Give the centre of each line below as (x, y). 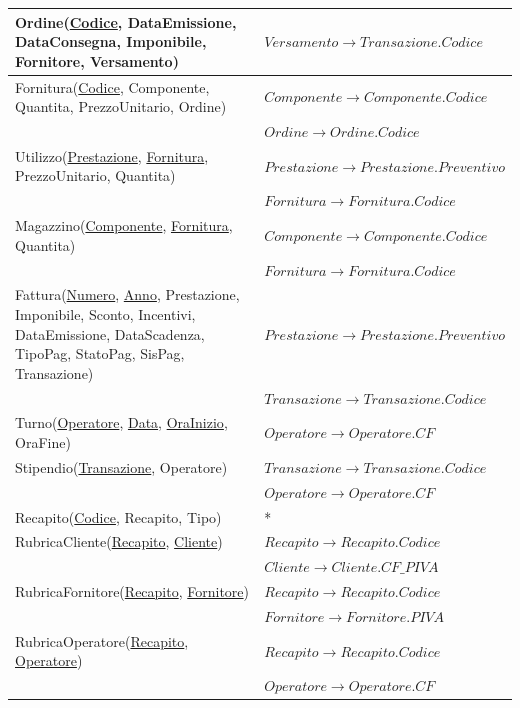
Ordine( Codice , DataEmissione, (126, 21)
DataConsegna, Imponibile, (111, 41)
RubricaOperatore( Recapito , (102, 640)
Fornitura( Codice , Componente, (112, 86)
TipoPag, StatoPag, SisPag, (100, 353)
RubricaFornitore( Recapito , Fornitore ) (132, 591)
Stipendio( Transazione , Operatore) (121, 466)
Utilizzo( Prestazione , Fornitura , (112, 155)
